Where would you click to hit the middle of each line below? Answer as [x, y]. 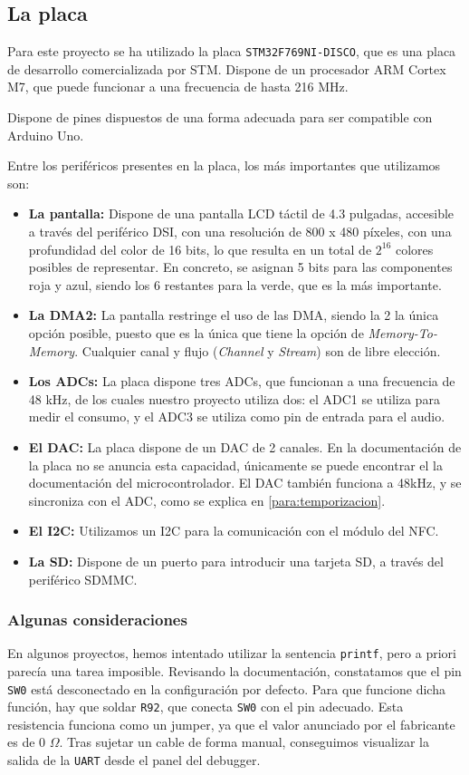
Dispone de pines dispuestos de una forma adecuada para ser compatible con [220, 117]
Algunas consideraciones [97, 620]
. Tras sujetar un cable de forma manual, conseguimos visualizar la [244, 742]
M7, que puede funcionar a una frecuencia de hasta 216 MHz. [178, 87]
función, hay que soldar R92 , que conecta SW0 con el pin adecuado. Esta [206, 707]
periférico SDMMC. [83, 579]
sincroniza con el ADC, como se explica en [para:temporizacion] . [207, 500]
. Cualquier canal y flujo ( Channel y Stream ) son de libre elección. [258, 350]
